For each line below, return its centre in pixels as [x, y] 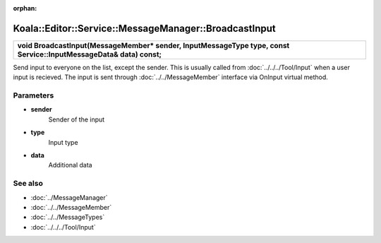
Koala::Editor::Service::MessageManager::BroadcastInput [145, 28]
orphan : [25, 8]
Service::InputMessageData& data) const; [90, 54]
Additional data [70, 165]
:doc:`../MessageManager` [69, 197]
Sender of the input [77, 119]
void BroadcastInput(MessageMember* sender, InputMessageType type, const [153, 45]
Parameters [34, 95]
